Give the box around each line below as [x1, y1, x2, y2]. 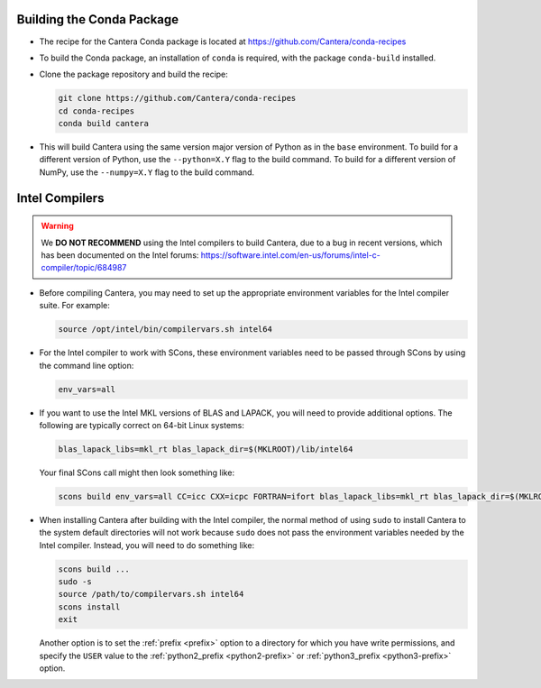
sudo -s [58, 577, 92, 586]
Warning [41, 221, 74, 232]
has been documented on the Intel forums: [41, 250, 199, 261]
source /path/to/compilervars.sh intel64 [58, 589, 244, 600]
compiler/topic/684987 [41, 262, 127, 273]
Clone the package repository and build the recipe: [39, 69, 229, 80]
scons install [58, 601, 121, 612]
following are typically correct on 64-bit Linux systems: [39, 419, 245, 430]
